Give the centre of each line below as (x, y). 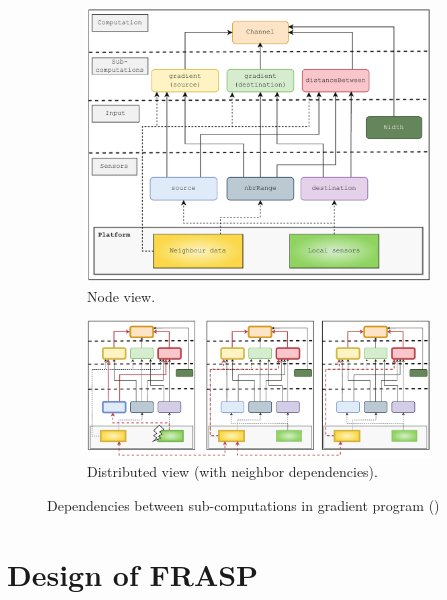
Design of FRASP (133, 573)
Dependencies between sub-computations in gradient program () (243, 504)
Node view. (121, 295)
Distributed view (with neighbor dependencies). (232, 471)
